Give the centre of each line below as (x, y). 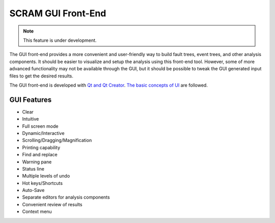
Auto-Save (33, 190)
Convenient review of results (52, 204)
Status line (33, 169)
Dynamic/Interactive (43, 133)
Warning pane (37, 162)
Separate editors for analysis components (66, 197)
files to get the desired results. (42, 76)
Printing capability (41, 147)
